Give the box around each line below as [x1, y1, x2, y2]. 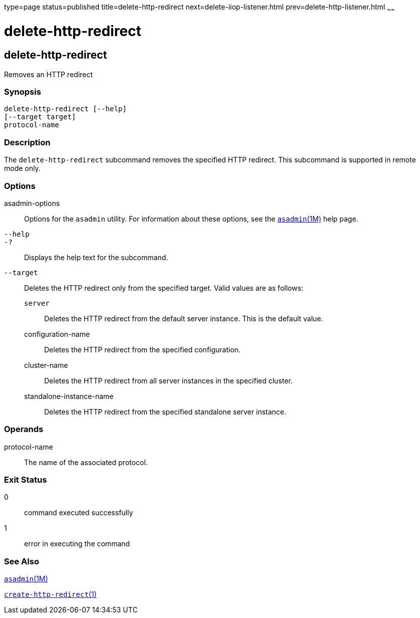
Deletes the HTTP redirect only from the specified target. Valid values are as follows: [24, 283, 304, 292]
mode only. [4, 164, 41, 173]
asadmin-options [4, 198, 60, 208]
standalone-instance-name [24, 391, 114, 400]
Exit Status [4, 475, 47, 485]
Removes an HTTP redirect [4, 70, 93, 79]
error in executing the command [24, 539, 130, 548]
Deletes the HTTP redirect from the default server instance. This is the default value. [44, 314, 323, 323]
